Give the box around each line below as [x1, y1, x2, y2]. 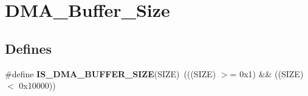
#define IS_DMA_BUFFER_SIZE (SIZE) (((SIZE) [5, 67, 216, 80]
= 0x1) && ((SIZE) [230, 67, 304, 80]
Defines [5, 39, 52, 57]
